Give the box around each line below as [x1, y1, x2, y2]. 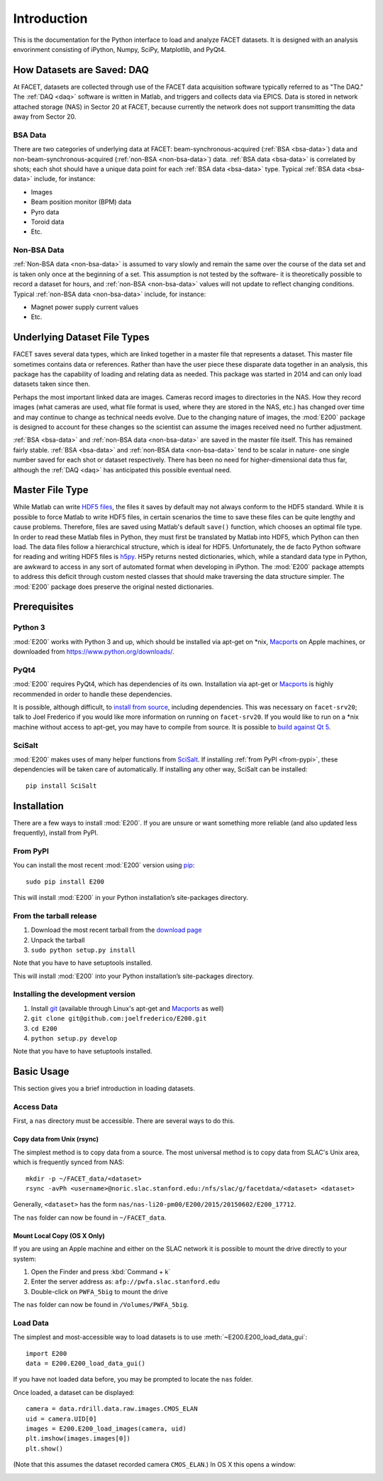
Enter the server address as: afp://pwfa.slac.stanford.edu [30, 1277, 220, 1286]
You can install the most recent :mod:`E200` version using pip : [13, 861, 195, 869]
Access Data [13, 1102, 58, 1112]
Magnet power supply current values [30, 303, 139, 311]
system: [13, 1254, 37, 1263]
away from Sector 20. [13, 112, 77, 121]
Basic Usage [13, 1065, 70, 1078]
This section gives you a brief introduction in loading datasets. [13, 1084, 195, 1093]
